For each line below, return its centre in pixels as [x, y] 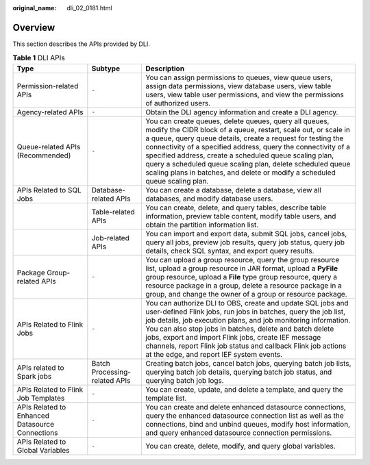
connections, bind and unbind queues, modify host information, [248, 424]
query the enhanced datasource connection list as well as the [244, 416]
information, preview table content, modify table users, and [241, 216]
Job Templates [41, 398]
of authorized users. [178, 103]
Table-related [113, 212]
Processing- [111, 372]
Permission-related [48, 86]
